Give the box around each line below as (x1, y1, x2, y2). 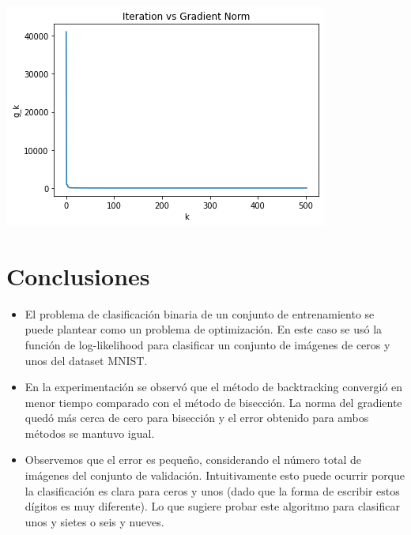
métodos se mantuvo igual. (25, 424, 155, 441)
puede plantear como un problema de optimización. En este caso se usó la (25, 321, 383, 337)
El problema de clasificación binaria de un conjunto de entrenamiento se (25, 305, 375, 322)
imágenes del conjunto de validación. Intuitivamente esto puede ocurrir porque (25, 467, 405, 484)
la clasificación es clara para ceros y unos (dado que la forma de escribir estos (25, 482, 400, 499)
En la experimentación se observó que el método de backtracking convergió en (25, 379, 403, 395)
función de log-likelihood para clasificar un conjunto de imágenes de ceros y (25, 336, 390, 352)
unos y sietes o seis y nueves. (25, 513, 164, 529)
